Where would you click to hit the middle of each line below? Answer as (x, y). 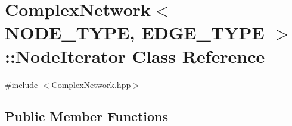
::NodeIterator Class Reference (135, 56)
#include (21, 84)
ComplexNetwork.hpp (91, 84)
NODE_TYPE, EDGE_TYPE (135, 32)
